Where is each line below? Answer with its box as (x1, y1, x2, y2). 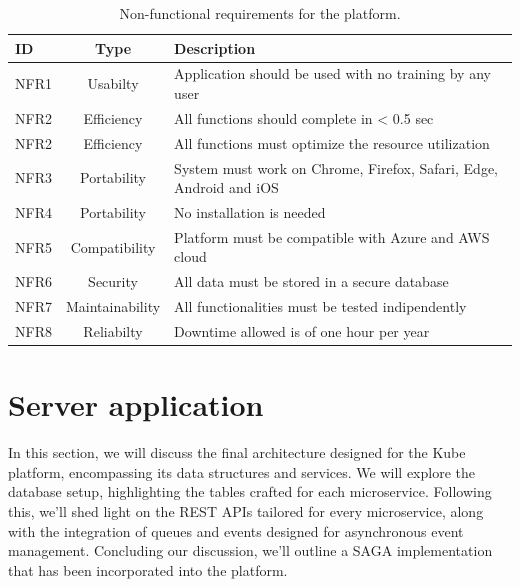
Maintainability (65, 296, 161, 317)
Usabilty (87, 73, 139, 94)
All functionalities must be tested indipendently (174, 296, 467, 317)
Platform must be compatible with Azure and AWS (174, 226, 490, 247)
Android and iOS (174, 177, 279, 198)
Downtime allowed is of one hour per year (174, 320, 430, 341)
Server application (8, 384, 264, 425)
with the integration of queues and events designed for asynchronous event (8, 520, 464, 541)
